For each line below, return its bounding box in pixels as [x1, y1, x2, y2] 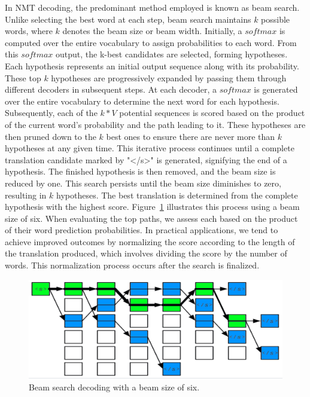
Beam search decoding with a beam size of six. [29, 380, 200, 393]
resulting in [5, 188, 47, 201]
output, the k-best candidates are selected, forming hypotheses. [56, 48, 288, 60]
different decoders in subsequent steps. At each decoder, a [5, 83, 217, 96]
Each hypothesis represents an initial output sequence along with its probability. [5, 59, 299, 72]
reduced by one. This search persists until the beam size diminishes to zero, [5, 176, 281, 189]
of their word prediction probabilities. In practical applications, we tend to [5, 224, 278, 236]
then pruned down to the [5, 130, 96, 142]
